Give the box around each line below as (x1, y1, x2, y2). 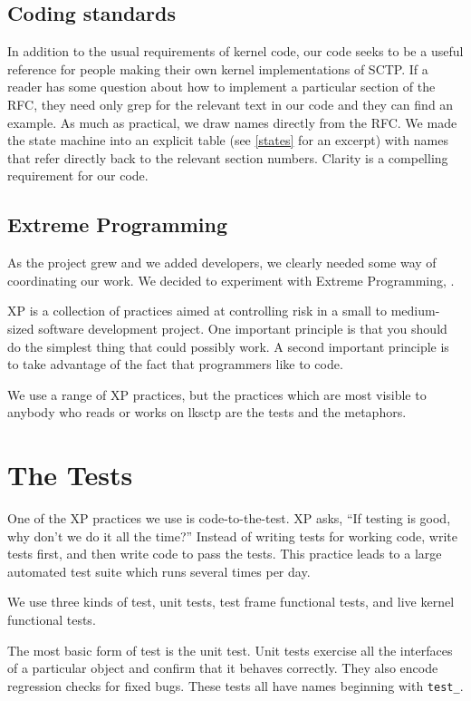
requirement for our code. (7, 166, 149, 185)
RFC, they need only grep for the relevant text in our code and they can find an (7, 94, 454, 113)
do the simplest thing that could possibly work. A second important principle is (7, 336, 449, 355)
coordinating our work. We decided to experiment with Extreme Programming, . (7, 270, 455, 289)
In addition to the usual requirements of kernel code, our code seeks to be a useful (7, 42, 464, 61)
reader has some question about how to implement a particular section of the (7, 77, 436, 96)
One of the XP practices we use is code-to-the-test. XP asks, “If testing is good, (7, 509, 451, 528)
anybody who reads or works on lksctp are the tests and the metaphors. (7, 403, 407, 422)
